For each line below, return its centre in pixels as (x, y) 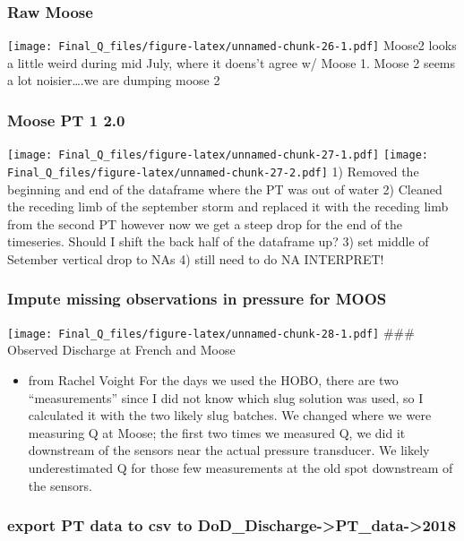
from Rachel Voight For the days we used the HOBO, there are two (213, 380)
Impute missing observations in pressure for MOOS (197, 299)
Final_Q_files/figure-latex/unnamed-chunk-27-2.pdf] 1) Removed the (213, 171)
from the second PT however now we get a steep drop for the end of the (205, 223)
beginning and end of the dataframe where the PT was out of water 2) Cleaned (225, 189)
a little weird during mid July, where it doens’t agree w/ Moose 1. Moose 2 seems (232, 62)
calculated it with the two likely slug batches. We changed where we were (230, 415)
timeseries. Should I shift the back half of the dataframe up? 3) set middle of (218, 241)
